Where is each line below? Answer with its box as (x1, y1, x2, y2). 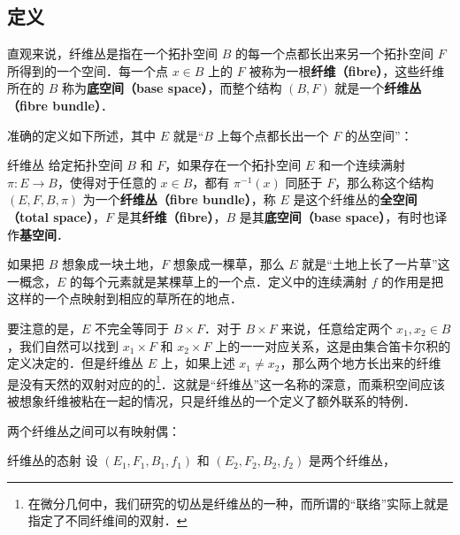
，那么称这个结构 (334, 172, 434, 191)
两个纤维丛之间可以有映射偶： (7, 421, 180, 439)
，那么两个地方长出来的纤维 (280, 354, 441, 372)
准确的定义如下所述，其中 (7, 126, 156, 144)
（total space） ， (7, 207, 105, 225)
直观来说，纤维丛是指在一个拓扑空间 (7, 44, 218, 63)
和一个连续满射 (318, 156, 405, 174)
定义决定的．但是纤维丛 (7, 354, 143, 372)
